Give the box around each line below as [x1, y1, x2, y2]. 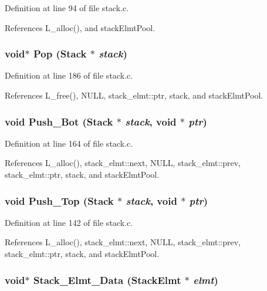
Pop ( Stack [33, 46, 87, 61]
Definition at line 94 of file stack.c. [5, 2, 129, 13]
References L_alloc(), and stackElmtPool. [5, 21, 156, 33]
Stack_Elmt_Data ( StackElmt [33, 272, 181, 287]
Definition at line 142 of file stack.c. [5, 216, 133, 228]
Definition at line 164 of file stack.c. [5, 137, 133, 149]
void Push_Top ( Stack [5, 193, 114, 208]
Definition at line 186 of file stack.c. [5, 69, 133, 82]
